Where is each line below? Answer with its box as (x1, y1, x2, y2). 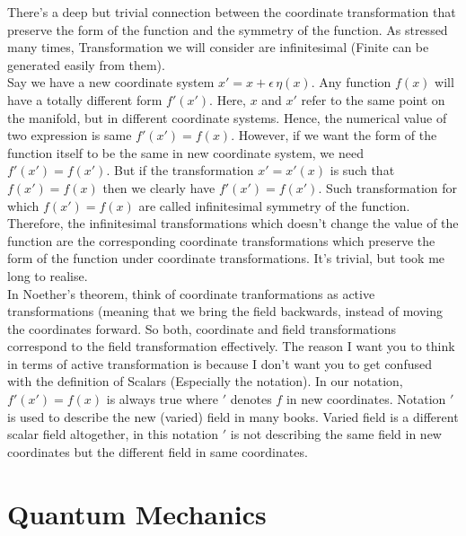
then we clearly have (102, 178, 215, 197)
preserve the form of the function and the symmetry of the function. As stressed (7, 20, 448, 39)
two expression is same (7, 126, 132, 145)
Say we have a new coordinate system (7, 73, 215, 92)
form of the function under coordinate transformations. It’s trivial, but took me (7, 249, 445, 268)
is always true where (106, 390, 219, 409)
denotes (230, 390, 272, 409)
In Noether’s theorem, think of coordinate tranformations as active (7, 284, 375, 303)
